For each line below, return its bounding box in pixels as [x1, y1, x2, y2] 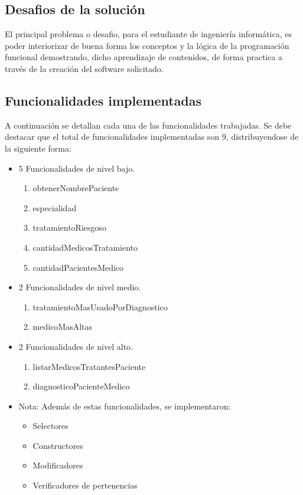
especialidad [32, 201, 77, 214]
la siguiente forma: [5, 142, 71, 154]
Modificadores [32, 459, 83, 471]
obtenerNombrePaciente [32, 182, 119, 194]
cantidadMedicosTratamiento [32, 241, 138, 253]
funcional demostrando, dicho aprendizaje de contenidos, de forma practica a [5, 51, 283, 63]
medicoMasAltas [32, 320, 93, 333]
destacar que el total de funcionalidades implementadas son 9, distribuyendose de [5, 130, 299, 143]
